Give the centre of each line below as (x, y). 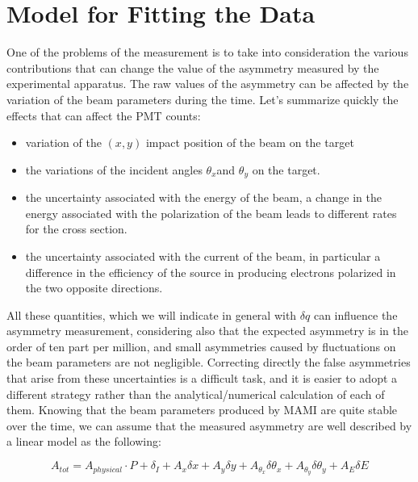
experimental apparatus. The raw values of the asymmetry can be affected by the (208, 84)
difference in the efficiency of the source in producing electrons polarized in (211, 272)
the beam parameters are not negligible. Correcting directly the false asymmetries (209, 362)
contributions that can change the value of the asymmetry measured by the (193, 67)
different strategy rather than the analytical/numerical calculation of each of (196, 394)
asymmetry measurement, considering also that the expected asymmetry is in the (207, 331)
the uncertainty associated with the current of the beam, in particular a (203, 256)
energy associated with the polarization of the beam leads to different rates (211, 213)
